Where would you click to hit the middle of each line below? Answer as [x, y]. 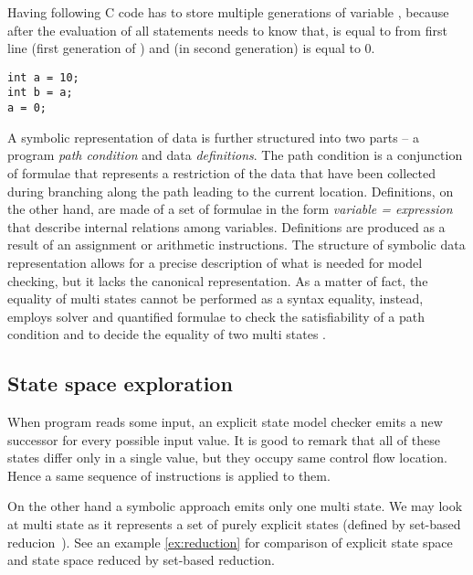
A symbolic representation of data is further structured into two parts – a [213, 137]
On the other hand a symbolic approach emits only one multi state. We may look [235, 506]
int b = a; [40, 93]
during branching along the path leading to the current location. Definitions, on [231, 191]
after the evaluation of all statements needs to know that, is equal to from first [227, 30]
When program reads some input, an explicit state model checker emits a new [225, 422]
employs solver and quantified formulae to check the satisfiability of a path [216, 316]
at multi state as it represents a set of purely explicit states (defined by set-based [234, 524]
